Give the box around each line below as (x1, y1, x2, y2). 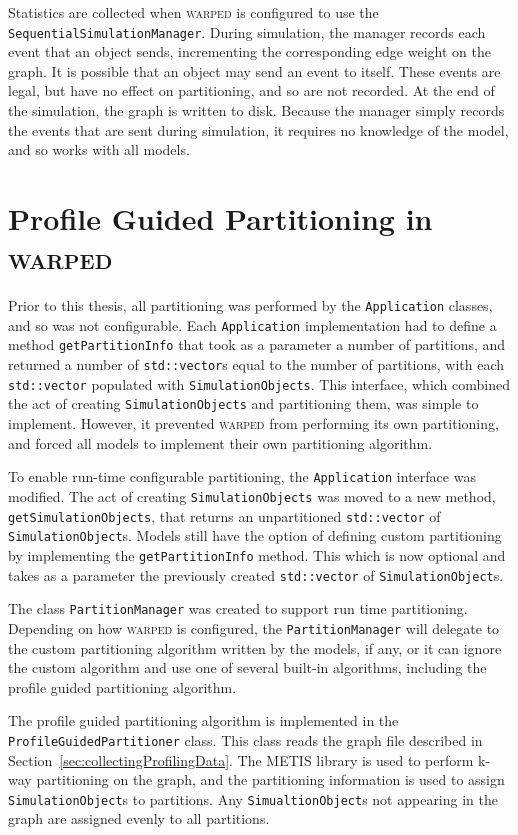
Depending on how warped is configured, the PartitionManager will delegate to (8, 617, 500, 638)
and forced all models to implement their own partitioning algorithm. (8, 432, 433, 453)
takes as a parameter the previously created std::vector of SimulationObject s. (8, 564, 504, 585)
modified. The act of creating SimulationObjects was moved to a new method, (8, 485, 496, 506)
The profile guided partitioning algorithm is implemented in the (8, 710, 399, 731)
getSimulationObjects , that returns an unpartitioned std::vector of (8, 505, 441, 526)
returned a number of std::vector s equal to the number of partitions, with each (8, 354, 505, 375)
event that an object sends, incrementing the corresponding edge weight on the (8, 41, 491, 62)
